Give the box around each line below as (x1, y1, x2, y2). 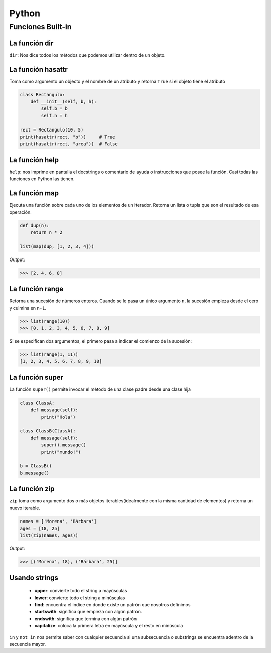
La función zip (9, 485, 55, 493)
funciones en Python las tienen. (9, 176, 75, 182)
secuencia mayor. (9, 641, 46, 647)
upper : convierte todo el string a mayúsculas (34, 588, 127, 594)
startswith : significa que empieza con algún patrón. (34, 609, 142, 615)
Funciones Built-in (9, 22, 72, 31)
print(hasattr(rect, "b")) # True (20, 134, 115, 140)
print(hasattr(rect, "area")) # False (20, 141, 118, 147)
